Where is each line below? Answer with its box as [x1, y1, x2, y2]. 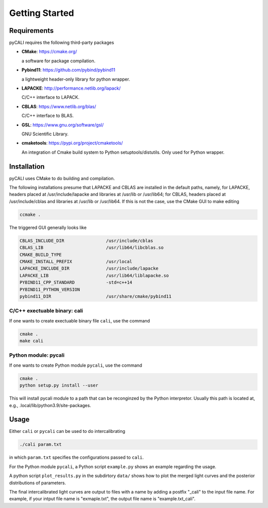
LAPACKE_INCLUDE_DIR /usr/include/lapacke [19, 266, 159, 271]
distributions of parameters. [9, 480, 67, 486]
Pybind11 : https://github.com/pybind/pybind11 [21, 67, 116, 73]
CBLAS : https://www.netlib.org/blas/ [21, 103, 96, 109]
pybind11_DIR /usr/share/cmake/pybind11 [19, 294, 172, 299]
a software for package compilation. [21, 58, 96, 64]
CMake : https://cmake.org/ [21, 49, 77, 55]
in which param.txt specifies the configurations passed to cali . [9, 454, 144, 460]
